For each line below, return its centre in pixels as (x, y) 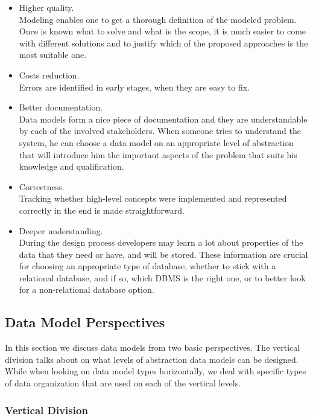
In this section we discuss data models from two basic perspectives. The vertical (153, 347)
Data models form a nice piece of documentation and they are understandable (163, 119)
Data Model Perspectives (85, 322)
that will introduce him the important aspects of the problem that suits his (158, 154)
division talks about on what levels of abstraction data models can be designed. (152, 359)
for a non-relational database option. (87, 289)
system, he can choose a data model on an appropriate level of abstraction (156, 142)
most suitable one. (53, 55)
